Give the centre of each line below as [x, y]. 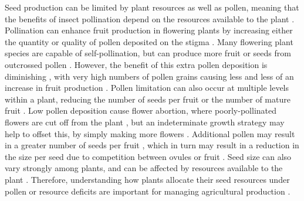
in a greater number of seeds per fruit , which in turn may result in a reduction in [152, 145]
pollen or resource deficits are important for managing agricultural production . [148, 191]
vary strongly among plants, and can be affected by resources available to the [144, 168]
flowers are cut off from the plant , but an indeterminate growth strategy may [145, 122]
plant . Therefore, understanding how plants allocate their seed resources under [147, 179]
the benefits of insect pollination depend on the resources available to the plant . [150, 18]
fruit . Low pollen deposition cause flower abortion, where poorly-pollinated [141, 110]
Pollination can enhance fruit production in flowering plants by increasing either [149, 30]
